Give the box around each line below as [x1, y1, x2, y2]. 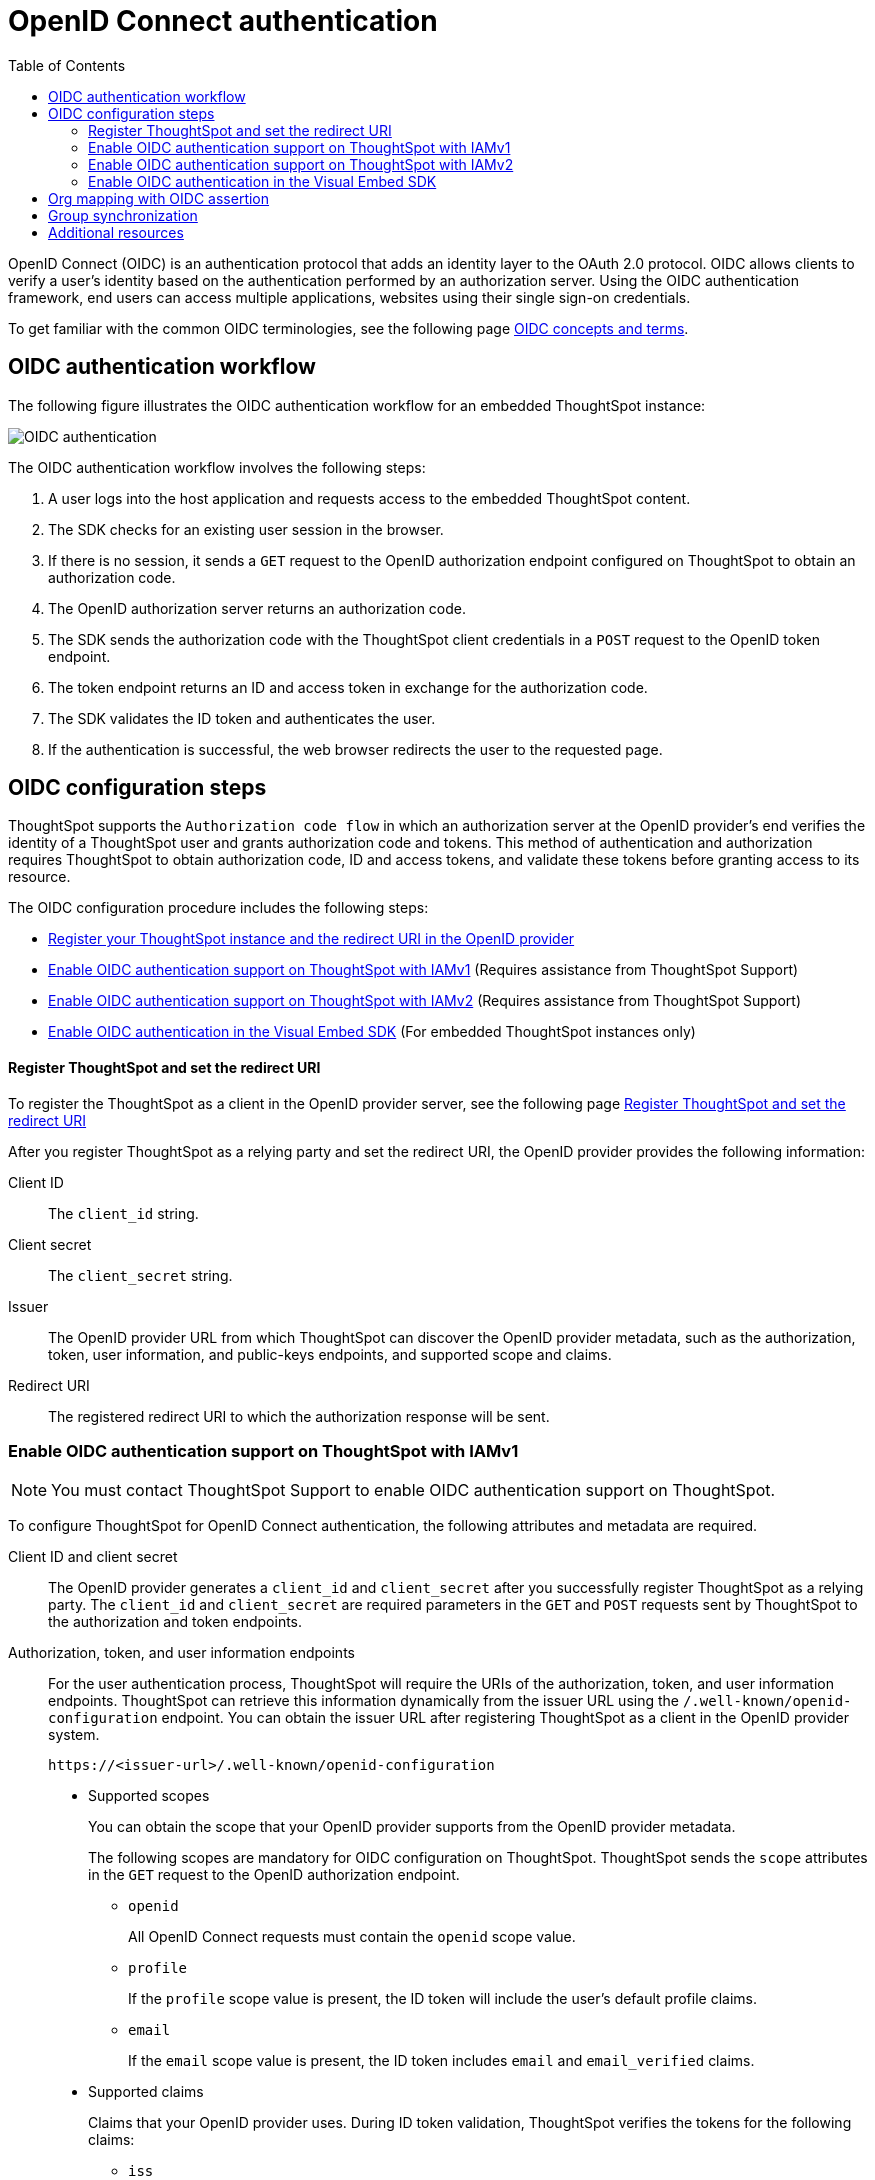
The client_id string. [48, 1204, 199, 1222]
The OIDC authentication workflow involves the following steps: [8, 458, 426, 476]
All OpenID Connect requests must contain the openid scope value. [128, 1928, 576, 1946]
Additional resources [48, 223, 184, 241]
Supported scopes [88, 1787, 210, 1805]
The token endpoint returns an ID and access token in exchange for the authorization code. [48, 678, 648, 696]
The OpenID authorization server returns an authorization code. [48, 599, 467, 617]
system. [48, 1726, 100, 1744]
